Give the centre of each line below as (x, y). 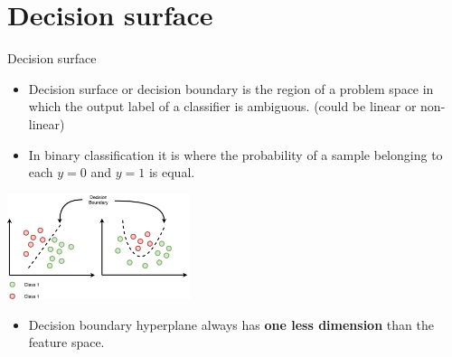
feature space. (66, 342)
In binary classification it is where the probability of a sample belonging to (235, 154)
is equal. (172, 172)
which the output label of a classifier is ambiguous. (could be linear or (222, 106)
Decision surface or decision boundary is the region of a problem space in (231, 88)
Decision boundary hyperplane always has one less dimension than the (231, 324)
